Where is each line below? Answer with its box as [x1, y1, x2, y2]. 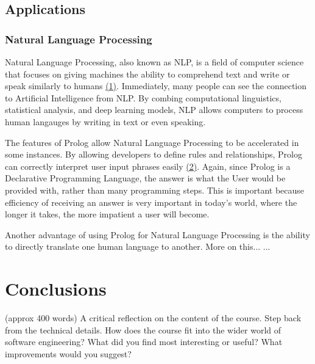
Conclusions [5, 276, 107, 301]
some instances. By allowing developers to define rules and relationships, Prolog [5, 148, 302, 161]
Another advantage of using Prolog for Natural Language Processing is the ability [5, 228, 310, 241]
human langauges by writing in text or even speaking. [5, 115, 206, 128]
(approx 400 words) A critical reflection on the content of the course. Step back [5, 311, 302, 324]
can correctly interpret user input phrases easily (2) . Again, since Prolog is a [5, 159, 291, 172]
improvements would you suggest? [5, 347, 132, 360]
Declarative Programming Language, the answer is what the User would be [5, 172, 286, 184]
